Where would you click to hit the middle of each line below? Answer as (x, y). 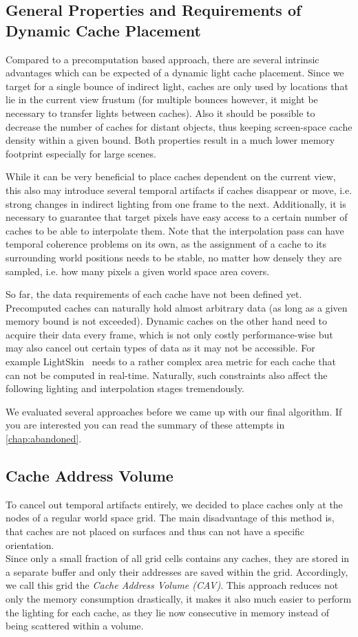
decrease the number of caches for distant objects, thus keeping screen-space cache (179, 126)
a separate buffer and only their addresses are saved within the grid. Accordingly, (177, 571)
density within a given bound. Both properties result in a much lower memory (170, 140)
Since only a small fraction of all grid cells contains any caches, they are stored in (178, 558)
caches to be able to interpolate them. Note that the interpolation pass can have (175, 230)
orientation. (30, 544)
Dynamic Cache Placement (103, 30)
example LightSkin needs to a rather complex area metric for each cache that (171, 361)
